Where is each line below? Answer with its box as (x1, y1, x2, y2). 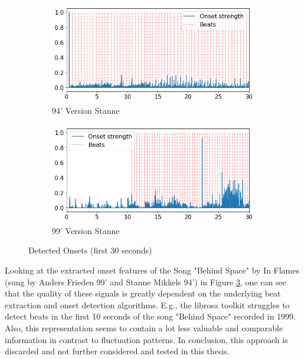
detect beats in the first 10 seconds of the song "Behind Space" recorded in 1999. (5, 310, 296, 322)
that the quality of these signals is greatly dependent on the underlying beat (5, 287, 281, 299)
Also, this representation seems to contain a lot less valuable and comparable (5, 321, 283, 334)
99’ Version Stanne (52, 224, 120, 236)
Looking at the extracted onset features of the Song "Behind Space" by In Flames (5, 264, 300, 276)
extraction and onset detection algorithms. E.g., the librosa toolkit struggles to (5, 298, 290, 311)
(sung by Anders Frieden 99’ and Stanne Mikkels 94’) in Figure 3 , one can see (5, 275, 286, 288)
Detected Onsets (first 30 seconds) (28, 244, 152, 256)
